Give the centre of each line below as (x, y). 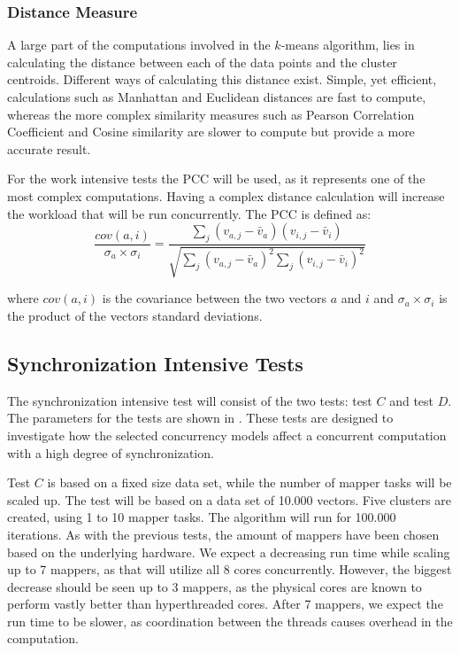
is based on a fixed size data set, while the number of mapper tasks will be (249, 482)
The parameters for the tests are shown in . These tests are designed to (200, 418)
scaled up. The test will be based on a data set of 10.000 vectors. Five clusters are (230, 499)
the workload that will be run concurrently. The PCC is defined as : (189, 213)
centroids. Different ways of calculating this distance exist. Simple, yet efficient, (222, 79)
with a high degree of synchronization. (111, 452)
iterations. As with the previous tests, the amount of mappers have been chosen (223, 534)
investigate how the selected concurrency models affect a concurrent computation (227, 435)
